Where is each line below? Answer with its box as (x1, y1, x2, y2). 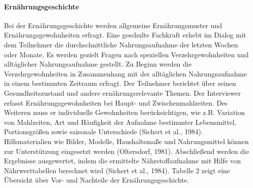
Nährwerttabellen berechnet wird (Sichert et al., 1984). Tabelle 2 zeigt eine (4, 165, 230, 175)
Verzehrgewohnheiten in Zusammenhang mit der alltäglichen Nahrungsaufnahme (4, 68, 247, 78)
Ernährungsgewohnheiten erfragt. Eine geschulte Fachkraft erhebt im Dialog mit (4, 30, 246, 40)
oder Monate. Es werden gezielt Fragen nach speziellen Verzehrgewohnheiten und (4, 49, 249, 59)
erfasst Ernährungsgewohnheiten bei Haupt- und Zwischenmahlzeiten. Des (4, 97, 228, 108)
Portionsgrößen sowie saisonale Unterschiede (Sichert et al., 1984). (4, 126, 203, 137)
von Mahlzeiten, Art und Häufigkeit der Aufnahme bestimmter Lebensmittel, (4, 116, 237, 127)
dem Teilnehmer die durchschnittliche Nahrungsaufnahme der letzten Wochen (4, 39, 238, 49)
